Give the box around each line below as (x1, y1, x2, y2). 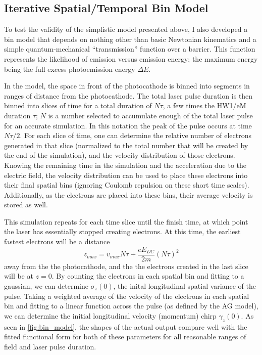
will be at (4, 271, 33, 281)
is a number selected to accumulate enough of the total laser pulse (48, 110, 253, 120)
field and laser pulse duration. (4, 341, 96, 351)
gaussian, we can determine (4, 280, 89, 291)
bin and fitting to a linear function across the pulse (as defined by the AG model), (4, 300, 258, 311)
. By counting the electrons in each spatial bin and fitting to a (51, 271, 244, 281)
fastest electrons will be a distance (4, 236, 110, 247)
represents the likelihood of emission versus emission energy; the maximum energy (4, 53, 258, 64)
